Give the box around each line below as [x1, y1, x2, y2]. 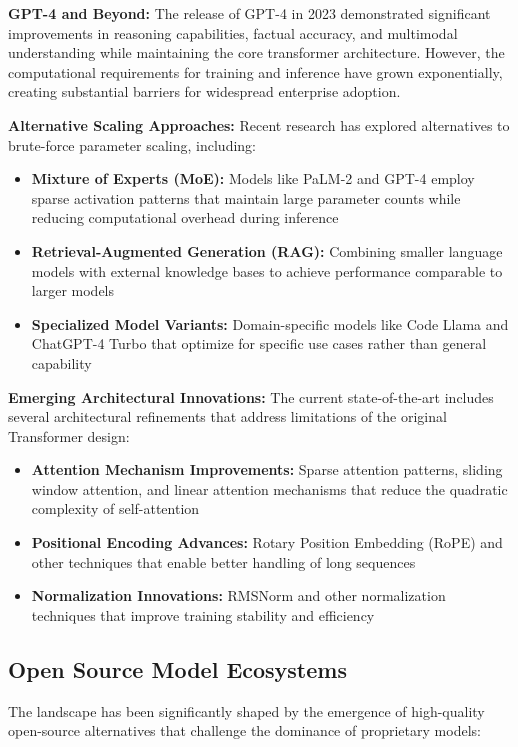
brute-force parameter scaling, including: [8, 134, 256, 155]
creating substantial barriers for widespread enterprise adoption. [8, 81, 401, 102]
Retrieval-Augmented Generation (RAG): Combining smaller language [31, 240, 503, 261]
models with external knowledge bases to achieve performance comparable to [31, 260, 503, 281]
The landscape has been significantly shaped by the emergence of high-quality [8, 700, 485, 721]
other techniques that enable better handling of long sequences [31, 551, 416, 572]
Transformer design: [8, 425, 130, 446]
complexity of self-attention [31, 498, 200, 519]
